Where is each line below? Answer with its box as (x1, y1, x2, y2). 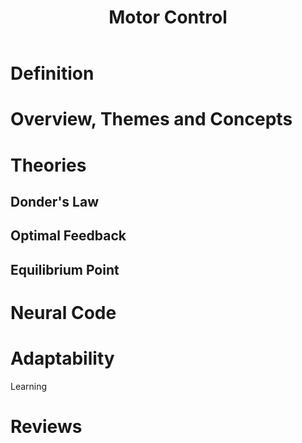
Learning (10, 380, 48, 392)
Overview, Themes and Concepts (10, 108, 293, 131)
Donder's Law (10, 193, 100, 210)
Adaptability (10, 347, 115, 370)
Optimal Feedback (10, 227, 127, 245)
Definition (10, 62, 95, 85)
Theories (10, 154, 87, 176)
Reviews (10, 416, 83, 438)
